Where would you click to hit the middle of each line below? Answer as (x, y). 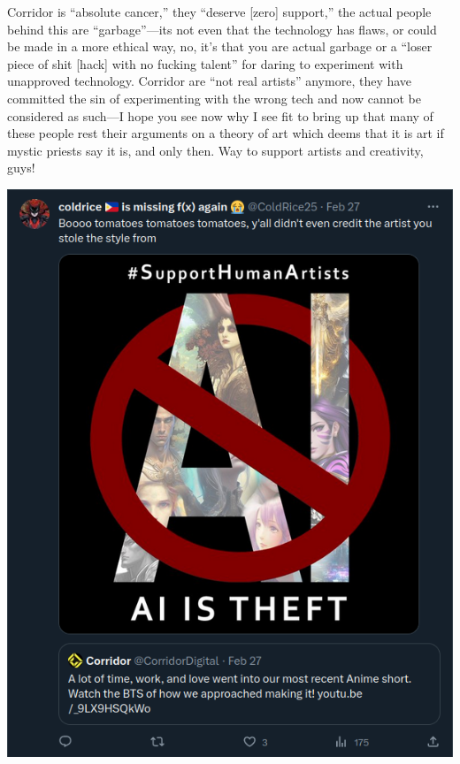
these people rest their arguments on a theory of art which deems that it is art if (226, 133)
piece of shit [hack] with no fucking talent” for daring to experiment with (205, 63)
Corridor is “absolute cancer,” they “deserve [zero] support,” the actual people (219, 11)
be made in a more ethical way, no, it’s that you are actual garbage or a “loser (220, 46)
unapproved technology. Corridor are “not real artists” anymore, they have (210, 81)
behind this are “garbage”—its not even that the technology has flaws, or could (222, 29)
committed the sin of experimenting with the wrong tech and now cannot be (214, 98)
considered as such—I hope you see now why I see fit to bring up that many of (220, 115)
